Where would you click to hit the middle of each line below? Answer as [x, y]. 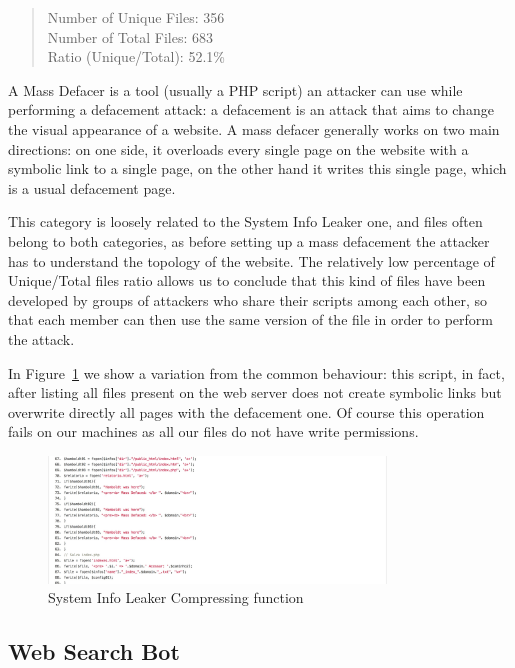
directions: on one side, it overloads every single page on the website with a [238, 148]
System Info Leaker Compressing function [176, 597]
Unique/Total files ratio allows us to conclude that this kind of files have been [247, 280]
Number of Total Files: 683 [130, 36]
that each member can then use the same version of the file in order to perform [250, 319]
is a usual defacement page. [92, 187]
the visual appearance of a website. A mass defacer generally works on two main [254, 128]
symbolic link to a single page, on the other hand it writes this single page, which [257, 168]
